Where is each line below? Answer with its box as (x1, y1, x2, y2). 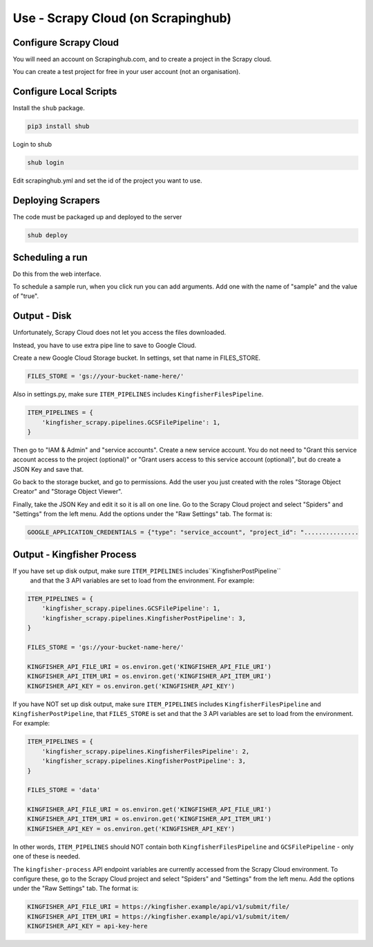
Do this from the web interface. (12, 270, 102, 278)
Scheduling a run (12, 251, 88, 263)
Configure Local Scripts (12, 86, 117, 98)
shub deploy (27, 232, 68, 239)
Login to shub (12, 140, 52, 149)
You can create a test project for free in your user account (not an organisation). (12, 68, 241, 76)
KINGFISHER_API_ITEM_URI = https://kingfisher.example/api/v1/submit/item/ (27, 912, 290, 920)
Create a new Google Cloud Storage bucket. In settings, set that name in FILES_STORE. (12, 353, 261, 362)
